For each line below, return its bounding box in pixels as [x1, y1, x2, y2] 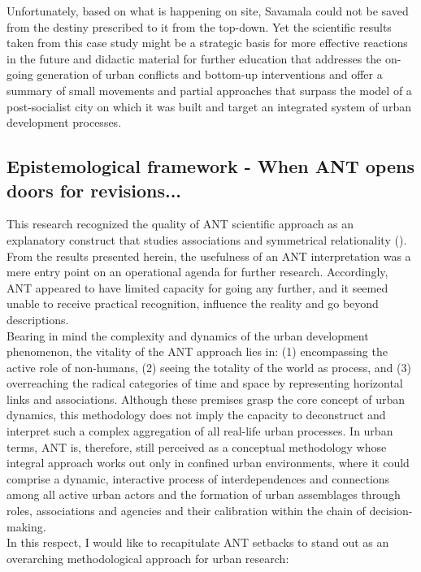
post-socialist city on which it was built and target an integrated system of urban [7, 97, 411, 115]
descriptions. [7, 310, 69, 327]
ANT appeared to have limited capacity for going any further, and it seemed [7, 279, 388, 296]
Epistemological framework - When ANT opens [7, 154, 414, 179]
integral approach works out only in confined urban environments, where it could [7, 454, 410, 471]
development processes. [7, 114, 122, 131]
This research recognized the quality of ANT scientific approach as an [7, 215, 354, 232]
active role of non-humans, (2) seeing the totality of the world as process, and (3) [7, 358, 411, 375]
